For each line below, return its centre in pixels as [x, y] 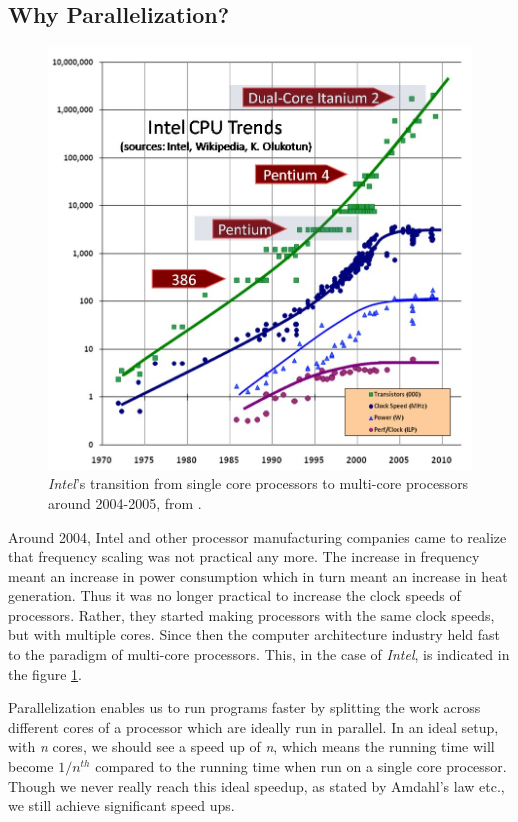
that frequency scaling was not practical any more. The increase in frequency [244, 556]
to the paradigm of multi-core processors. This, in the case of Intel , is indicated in [259, 654]
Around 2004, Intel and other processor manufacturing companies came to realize [257, 536]
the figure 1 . [45, 673]
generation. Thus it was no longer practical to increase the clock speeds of [234, 595]
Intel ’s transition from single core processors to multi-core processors [258, 483]
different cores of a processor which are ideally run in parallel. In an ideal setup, [253, 726]
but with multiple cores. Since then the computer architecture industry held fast [254, 634]
